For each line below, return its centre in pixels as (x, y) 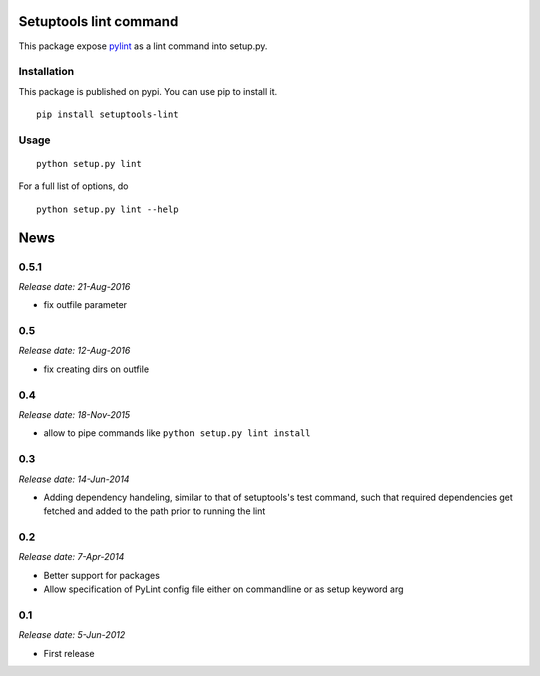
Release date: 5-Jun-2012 (72, 635)
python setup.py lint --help (107, 209)
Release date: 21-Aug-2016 (74, 286)
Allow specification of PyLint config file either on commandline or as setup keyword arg (223, 589)
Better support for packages (101, 575)
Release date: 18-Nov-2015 (74, 414)
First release (69, 653)
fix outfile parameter (85, 305)
